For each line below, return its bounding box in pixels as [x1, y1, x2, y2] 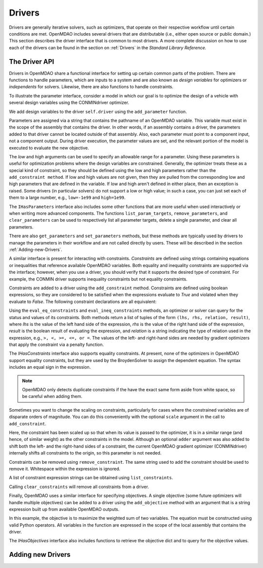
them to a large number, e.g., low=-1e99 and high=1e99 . [9, 195, 126, 201]
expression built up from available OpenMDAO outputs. [9, 506, 119, 512]
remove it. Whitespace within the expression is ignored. [9, 466, 120, 472]
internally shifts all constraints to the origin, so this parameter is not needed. [9, 450, 162, 456]
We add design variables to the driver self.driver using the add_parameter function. [9, 109, 187, 114]
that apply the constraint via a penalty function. [9, 341, 104, 348]
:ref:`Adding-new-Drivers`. [9, 246, 63, 252]
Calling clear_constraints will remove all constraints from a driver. [9, 484, 150, 490]
